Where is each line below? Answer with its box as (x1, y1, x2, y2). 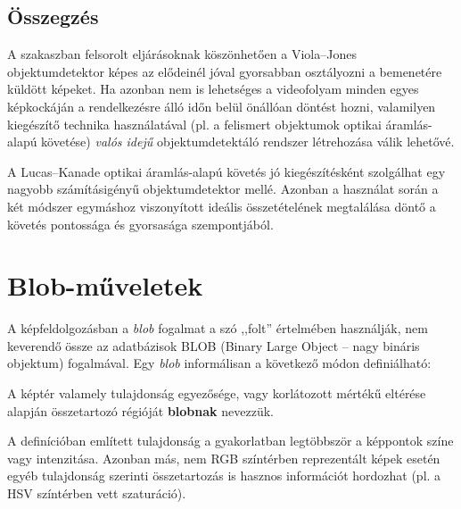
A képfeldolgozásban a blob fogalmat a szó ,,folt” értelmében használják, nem (7, 319, 428, 338)
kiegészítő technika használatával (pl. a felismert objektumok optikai (7, 114, 382, 133)
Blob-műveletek (7, 267, 203, 304)
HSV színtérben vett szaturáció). (7, 484, 186, 503)
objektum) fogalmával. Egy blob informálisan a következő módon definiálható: (7, 354, 432, 372)
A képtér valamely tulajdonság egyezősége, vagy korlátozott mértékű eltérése (7, 384, 426, 403)
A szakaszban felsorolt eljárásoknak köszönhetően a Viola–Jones (7, 45, 357, 63)
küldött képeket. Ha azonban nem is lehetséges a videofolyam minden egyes (7, 79, 419, 98)
